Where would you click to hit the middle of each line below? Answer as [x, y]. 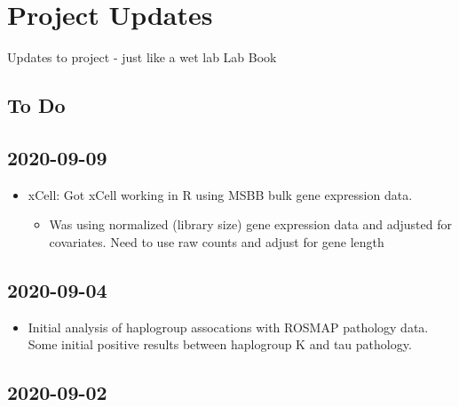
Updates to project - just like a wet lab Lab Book [142, 57]
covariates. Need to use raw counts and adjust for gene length [217, 241]
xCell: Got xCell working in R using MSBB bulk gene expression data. [220, 194]
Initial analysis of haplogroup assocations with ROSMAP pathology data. [228, 327]
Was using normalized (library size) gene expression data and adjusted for [250, 224]
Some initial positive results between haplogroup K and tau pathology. [220, 344]
